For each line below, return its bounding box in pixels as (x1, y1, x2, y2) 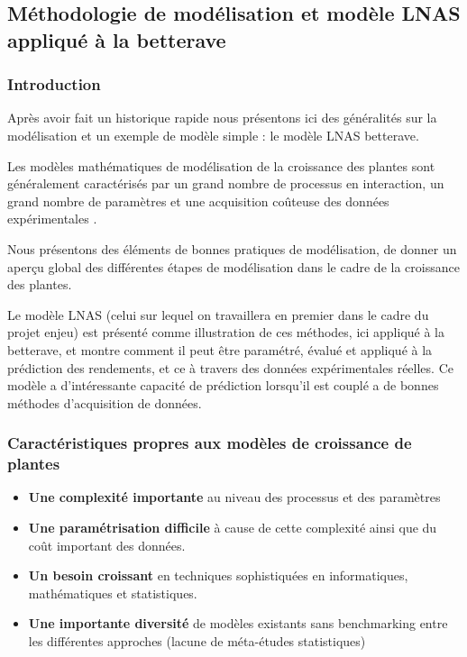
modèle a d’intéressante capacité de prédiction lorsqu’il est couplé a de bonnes (7, 376, 439, 395)
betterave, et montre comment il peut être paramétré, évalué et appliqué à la (7, 340, 433, 359)
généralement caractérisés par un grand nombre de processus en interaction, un (7, 174, 444, 193)
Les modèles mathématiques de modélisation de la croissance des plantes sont (7, 156, 435, 175)
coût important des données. (28, 535, 186, 554)
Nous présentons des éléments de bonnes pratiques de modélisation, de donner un (7, 239, 457, 258)
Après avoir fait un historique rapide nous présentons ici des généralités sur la (7, 108, 437, 127)
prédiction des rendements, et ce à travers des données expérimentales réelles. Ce (7, 358, 453, 377)
